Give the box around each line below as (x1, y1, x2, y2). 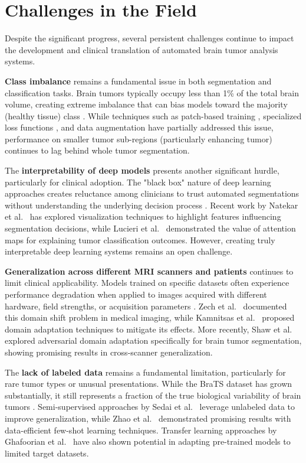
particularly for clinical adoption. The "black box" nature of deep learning (5, 175, 271, 188)
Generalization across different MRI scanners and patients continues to (5, 265, 294, 277)
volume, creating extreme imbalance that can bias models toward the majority (5, 98, 288, 110)
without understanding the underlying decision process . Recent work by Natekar (5, 198, 298, 211)
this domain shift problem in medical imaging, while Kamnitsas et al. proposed (5, 311, 295, 324)
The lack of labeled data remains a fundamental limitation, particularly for (5, 366, 286, 378)
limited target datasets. (5, 446, 89, 459)
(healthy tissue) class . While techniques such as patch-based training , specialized (5, 109, 302, 122)
